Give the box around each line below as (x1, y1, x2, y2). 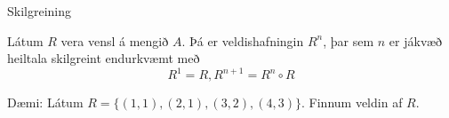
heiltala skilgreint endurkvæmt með (7, 49, 200, 67)
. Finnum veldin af (301, 93, 403, 112)
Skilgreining (7, 2, 72, 20)
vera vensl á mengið (60, 31, 169, 50)
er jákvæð (389, 31, 443, 50)
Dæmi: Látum (7, 93, 84, 112)
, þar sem (323, 31, 374, 50)
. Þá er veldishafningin (181, 31, 304, 50)
